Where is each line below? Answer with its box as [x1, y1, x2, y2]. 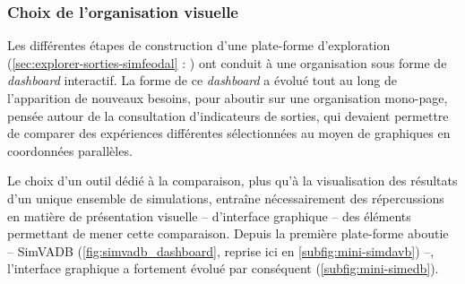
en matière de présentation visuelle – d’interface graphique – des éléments [7, 206, 411, 225]
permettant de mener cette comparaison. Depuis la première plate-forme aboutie [7, 224, 449, 243]
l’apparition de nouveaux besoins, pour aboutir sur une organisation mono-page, [7, 89, 448, 107]
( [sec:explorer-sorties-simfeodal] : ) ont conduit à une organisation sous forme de [7, 53, 447, 72]
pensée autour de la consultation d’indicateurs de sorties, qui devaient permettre [7, 106, 449, 125]
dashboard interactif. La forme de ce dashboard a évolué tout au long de [7, 71, 397, 90]
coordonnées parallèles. [7, 141, 133, 159]
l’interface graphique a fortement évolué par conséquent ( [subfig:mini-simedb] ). [7, 259, 439, 278]
